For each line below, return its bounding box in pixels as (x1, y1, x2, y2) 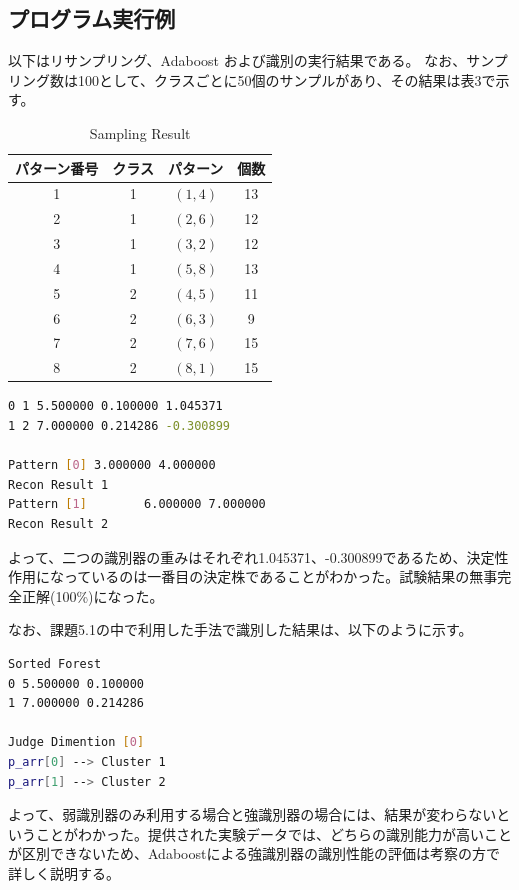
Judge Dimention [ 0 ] (8, 735, 145, 750)
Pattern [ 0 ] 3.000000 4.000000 (8, 458, 216, 473)
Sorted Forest (8, 656, 102, 671)
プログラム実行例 (8, 3, 176, 34)
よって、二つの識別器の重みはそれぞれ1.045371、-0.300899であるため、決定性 (8, 546, 509, 567)
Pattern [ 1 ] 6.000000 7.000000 (8, 497, 266, 512)
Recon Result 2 (8, 516, 109, 531)
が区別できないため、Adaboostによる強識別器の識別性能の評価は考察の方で (8, 843, 500, 864)
